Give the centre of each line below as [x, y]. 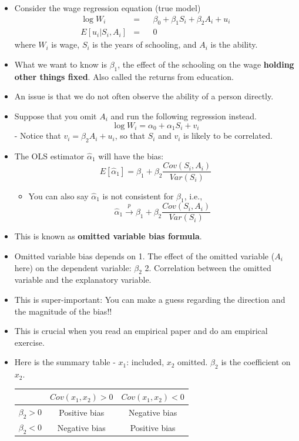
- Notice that [38, 136]
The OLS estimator [49, 156]
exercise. [29, 342]
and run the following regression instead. [184, 116]
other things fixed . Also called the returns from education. [124, 76]
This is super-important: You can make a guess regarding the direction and [150, 299]
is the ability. [234, 44]
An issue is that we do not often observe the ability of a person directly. [144, 96]
